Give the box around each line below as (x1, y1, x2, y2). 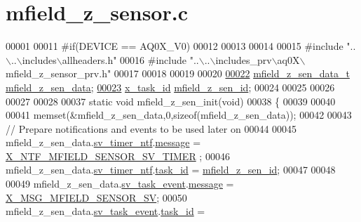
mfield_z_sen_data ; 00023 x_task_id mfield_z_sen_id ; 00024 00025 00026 (6, 79, 335, 94)
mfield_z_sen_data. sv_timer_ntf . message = (6, 135, 201, 150)
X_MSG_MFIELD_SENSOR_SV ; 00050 (6, 190, 187, 204)
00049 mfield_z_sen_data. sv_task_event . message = (6, 176, 234, 191)
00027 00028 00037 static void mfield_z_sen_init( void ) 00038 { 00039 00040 (6, 93, 336, 108)
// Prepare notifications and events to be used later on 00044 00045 (6, 121, 297, 136)
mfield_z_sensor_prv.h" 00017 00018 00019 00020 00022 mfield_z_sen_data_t (6, 66, 350, 81)
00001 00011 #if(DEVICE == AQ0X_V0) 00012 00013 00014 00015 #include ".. (6, 39, 356, 53)
